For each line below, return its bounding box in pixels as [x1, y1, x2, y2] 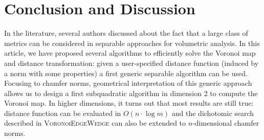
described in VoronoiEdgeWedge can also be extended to [4, 118, 186, 128]
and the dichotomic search [171, 107, 254, 118]
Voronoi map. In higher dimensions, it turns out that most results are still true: [4, 98, 254, 108]
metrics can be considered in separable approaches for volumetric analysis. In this [4, 37, 260, 48]
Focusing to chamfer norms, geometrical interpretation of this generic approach [4, 78, 252, 88]
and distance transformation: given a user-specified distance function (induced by [4, 57, 259, 68]
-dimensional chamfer [192, 118, 259, 128]
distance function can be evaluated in [4, 107, 121, 118]
